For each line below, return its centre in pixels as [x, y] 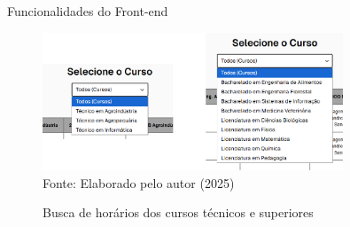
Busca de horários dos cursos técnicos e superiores [178, 212]
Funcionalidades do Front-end [88, 11]
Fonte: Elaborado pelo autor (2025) [139, 182]
